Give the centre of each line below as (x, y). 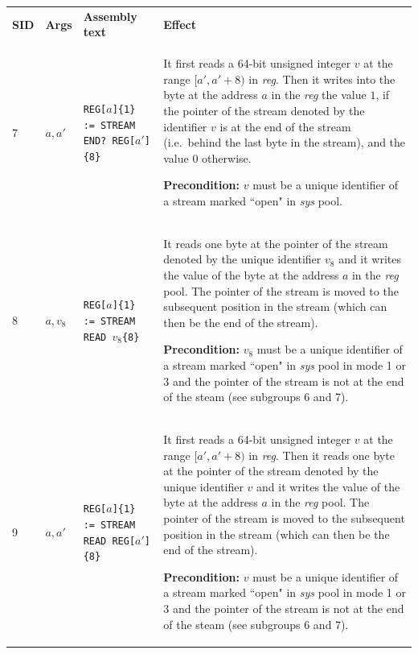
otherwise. (227, 157)
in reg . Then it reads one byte (322, 455)
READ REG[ (109, 541)
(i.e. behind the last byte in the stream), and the (285, 142)
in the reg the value (319, 95)
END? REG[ (109, 141)
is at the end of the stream (285, 126)
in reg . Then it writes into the (322, 79)
